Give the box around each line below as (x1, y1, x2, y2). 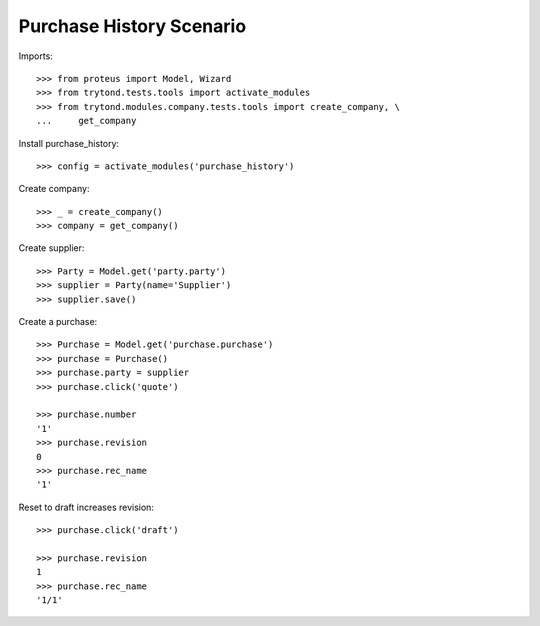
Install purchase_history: (18, 137, 120, 149)
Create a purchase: (18, 316, 98, 328)
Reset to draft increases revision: (18, 501, 155, 513)
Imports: (18, 50, 54, 62)
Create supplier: (18, 242, 85, 254)
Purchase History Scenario (18, 15, 247, 37)
